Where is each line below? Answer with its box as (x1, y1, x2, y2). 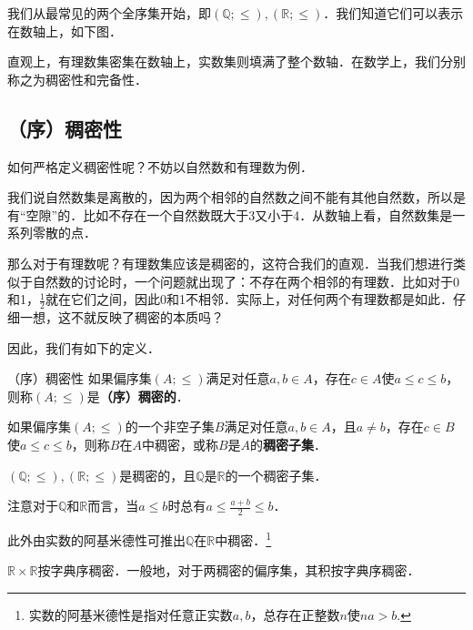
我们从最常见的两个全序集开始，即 (7, 4, 211, 22)
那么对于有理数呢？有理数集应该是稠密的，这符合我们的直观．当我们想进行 (7, 253, 453, 272)
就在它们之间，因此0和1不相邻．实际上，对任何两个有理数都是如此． (45, 290, 453, 309)
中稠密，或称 (141, 434, 218, 453)
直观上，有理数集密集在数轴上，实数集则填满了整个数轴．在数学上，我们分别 (7, 52, 466, 71)
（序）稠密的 (99, 386, 176, 405)
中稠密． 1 (215, 527, 272, 549)
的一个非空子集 (125, 417, 215, 436)
